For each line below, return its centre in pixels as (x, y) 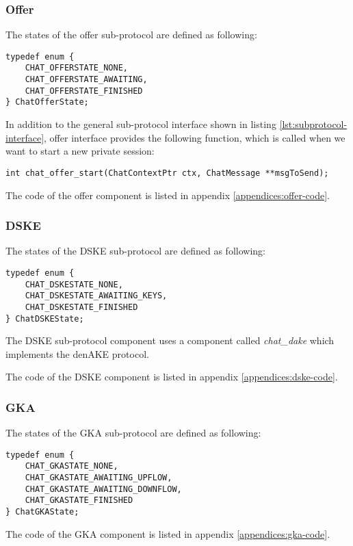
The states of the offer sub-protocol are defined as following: (131, 35)
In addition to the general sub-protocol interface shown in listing (141, 124)
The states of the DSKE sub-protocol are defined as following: (135, 251)
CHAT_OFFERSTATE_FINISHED (84, 91)
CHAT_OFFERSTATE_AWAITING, (86, 80)
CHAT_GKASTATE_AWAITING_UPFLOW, (99, 478)
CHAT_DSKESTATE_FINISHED (81, 307)
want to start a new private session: (80, 151)
